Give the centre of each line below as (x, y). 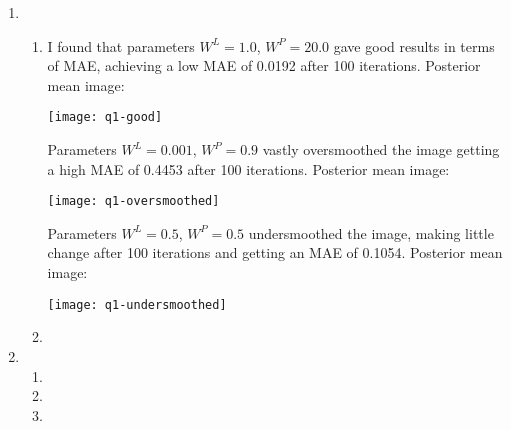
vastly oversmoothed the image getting (381, 149)
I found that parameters (121, 45)
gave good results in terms (414, 45)
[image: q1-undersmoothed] (137, 304)
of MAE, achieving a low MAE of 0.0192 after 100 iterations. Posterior (264, 65)
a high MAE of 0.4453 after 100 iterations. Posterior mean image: (248, 168)
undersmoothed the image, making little (371, 232)
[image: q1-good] (105, 117)
